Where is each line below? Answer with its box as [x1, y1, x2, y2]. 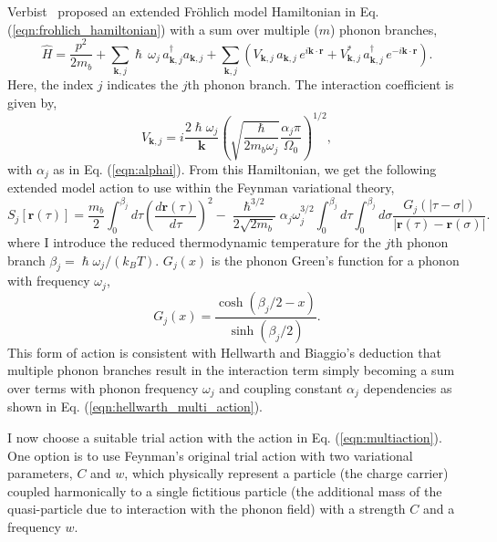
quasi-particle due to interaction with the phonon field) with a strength [7, 499, 406, 518]
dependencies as [363, 378, 452, 397]
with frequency [7, 271, 90, 290]
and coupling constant [219, 378, 343, 397]
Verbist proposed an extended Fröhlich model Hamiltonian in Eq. [7, 2, 379, 20]
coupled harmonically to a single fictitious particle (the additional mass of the [7, 481, 442, 500]
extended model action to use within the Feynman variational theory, [7, 178, 395, 197]
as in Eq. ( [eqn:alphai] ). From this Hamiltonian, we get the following [53, 159, 437, 178]
